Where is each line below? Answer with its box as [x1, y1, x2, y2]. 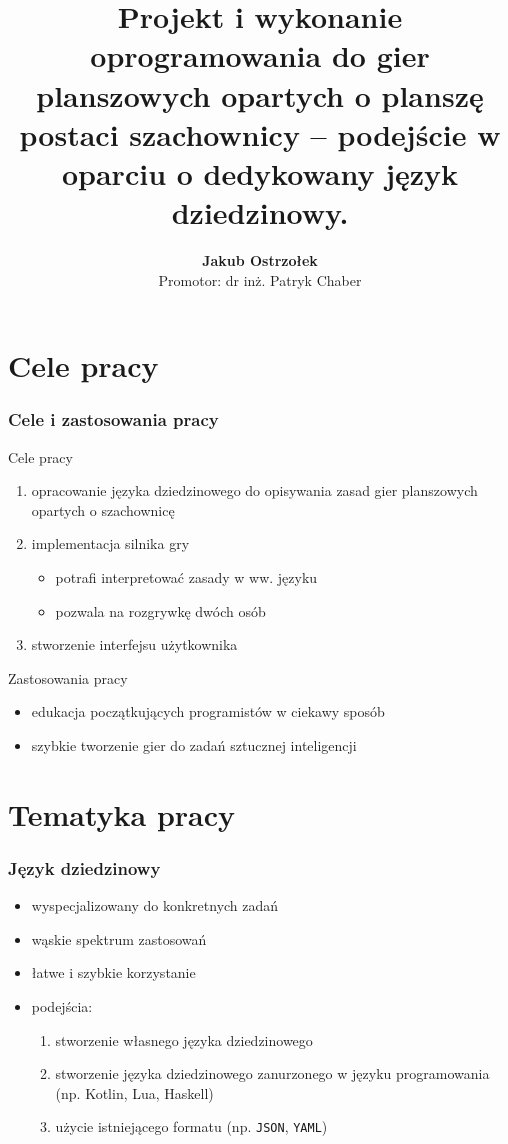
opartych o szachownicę [31, 499, 175, 520]
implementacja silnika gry [31, 533, 190, 554]
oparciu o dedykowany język [61, 152, 459, 193]
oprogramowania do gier [90, 35, 430, 76]
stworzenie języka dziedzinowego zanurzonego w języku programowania [55, 1063, 490, 1084]
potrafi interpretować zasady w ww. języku [55, 567, 318, 588]
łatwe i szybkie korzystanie [31, 962, 196, 983]
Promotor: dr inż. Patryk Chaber [158, 269, 362, 290]
